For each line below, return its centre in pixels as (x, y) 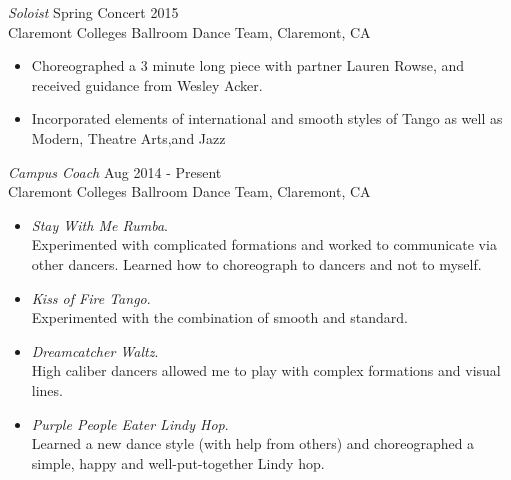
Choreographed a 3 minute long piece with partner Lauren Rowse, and (248, 65)
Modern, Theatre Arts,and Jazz (128, 137)
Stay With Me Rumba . (99, 224)
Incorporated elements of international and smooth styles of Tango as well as (267, 118)
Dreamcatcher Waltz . (95, 350)
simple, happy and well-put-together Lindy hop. (178, 462)
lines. (47, 389)
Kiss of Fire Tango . (91, 297)
